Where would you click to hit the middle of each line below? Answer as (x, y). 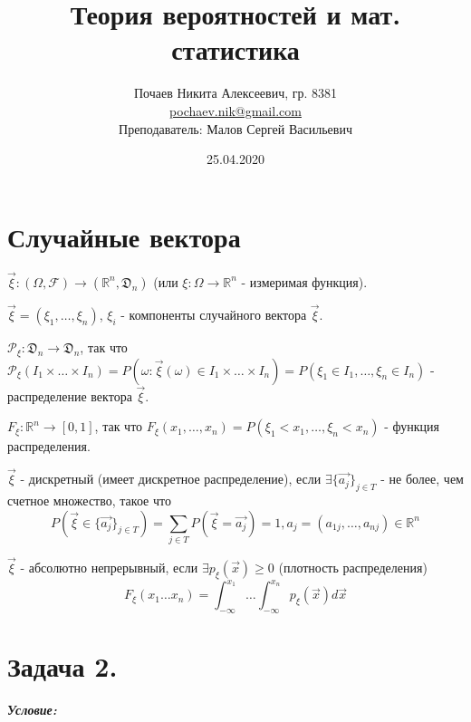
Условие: (32, 710)
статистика (235, 49)
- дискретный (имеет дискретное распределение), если (171, 479)
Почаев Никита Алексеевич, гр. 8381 (235, 93)
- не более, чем (422, 479)
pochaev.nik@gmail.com (235, 110)
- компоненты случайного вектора (214, 315)
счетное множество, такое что (89, 500)
